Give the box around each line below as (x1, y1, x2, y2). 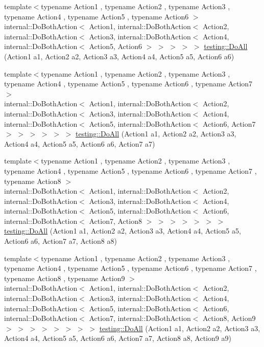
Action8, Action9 (203, 313, 256, 323)
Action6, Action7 (203, 118, 256, 129)
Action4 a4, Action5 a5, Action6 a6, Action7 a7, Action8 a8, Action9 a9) (4, 333, 231, 343)
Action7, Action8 (89, 215, 142, 226)
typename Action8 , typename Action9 (4, 272, 125, 283)
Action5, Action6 (89, 41, 142, 52)
